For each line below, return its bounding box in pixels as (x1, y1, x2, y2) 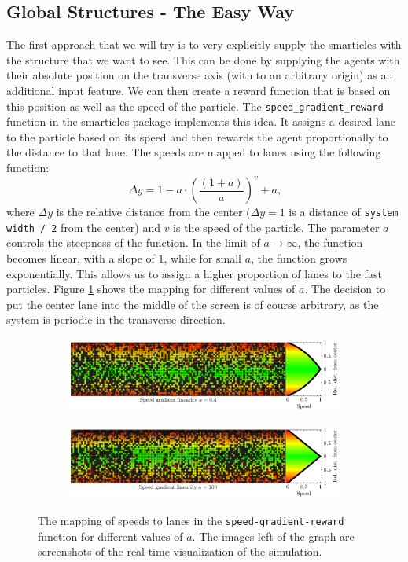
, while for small (164, 250, 241, 266)
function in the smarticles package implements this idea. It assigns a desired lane (6, 113, 395, 130)
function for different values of (38, 527, 183, 544)
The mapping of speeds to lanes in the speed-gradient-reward (38, 512, 344, 528)
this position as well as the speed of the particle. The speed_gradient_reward (6, 97, 384, 114)
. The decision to (304, 281, 386, 297)
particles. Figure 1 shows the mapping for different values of (6, 281, 296, 297)
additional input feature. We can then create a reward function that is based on (6, 82, 391, 98)
